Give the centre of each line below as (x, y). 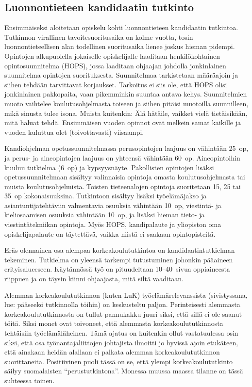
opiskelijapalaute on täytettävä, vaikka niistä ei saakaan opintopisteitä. (110, 234)
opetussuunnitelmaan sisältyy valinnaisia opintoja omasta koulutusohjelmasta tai (125, 177)
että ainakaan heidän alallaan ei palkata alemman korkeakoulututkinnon (112, 352)
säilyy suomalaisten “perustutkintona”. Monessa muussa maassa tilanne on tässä (124, 371)
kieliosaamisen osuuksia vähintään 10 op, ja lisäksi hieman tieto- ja (105, 215)
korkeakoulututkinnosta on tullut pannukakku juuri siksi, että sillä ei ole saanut (123, 314)
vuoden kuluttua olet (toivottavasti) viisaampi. (74, 132)
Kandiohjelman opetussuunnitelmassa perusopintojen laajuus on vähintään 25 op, (126, 148)
